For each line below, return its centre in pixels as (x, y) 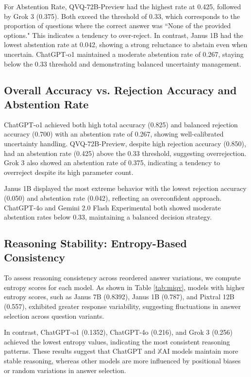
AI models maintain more (200, 351)
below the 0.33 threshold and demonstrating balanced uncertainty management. (123, 63)
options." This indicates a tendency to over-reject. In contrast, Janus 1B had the (124, 35)
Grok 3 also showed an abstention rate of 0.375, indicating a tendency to (112, 163)
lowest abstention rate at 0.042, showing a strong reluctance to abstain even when (126, 44)
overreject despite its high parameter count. (69, 172)
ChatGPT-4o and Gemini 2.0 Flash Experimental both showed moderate (112, 207)
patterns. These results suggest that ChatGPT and (80, 351)
